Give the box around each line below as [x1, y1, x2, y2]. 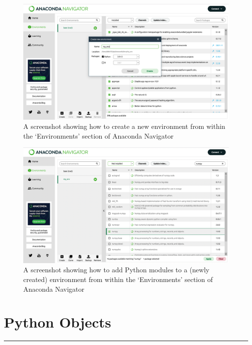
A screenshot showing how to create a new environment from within [23, 121, 225, 131]
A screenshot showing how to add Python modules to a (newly [23, 265, 209, 275]
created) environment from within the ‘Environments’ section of [23, 274, 213, 284]
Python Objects [4, 312, 111, 332]
